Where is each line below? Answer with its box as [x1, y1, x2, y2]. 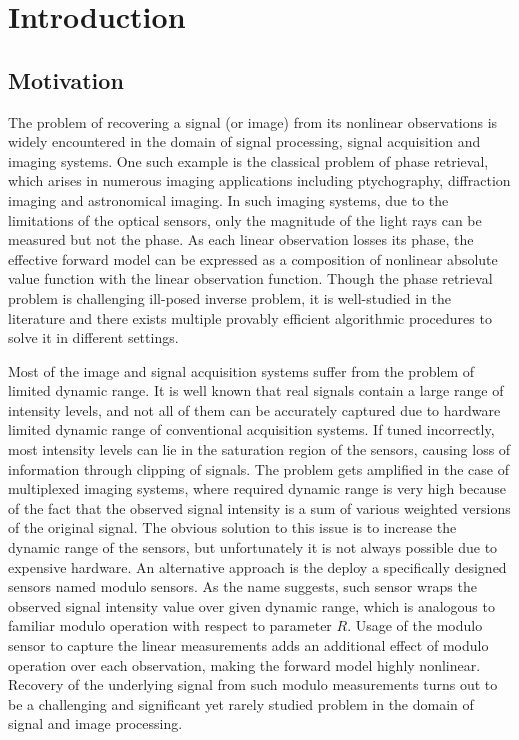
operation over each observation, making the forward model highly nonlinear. [8, 654, 481, 675]
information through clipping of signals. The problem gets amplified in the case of [8, 458, 509, 479]
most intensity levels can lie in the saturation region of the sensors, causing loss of [8, 439, 511, 460]
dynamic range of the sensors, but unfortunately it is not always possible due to [8, 537, 498, 558]
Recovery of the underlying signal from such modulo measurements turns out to [8, 674, 498, 695]
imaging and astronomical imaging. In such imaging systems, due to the [8, 189, 449, 210]
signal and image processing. [8, 713, 183, 734]
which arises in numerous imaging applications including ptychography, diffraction [8, 170, 511, 191]
